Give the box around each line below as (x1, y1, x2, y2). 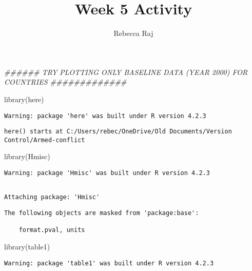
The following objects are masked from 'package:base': (4, 209, 199, 217)
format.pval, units (18, 226, 85, 234)
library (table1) (4, 241, 50, 251)
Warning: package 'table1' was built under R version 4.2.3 (4, 259, 214, 267)
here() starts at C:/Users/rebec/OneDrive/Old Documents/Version (4, 128, 232, 135)
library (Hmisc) (4, 151, 50, 162)
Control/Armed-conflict (4, 136, 85, 144)
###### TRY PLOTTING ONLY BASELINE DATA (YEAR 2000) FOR (4, 66, 248, 77)
